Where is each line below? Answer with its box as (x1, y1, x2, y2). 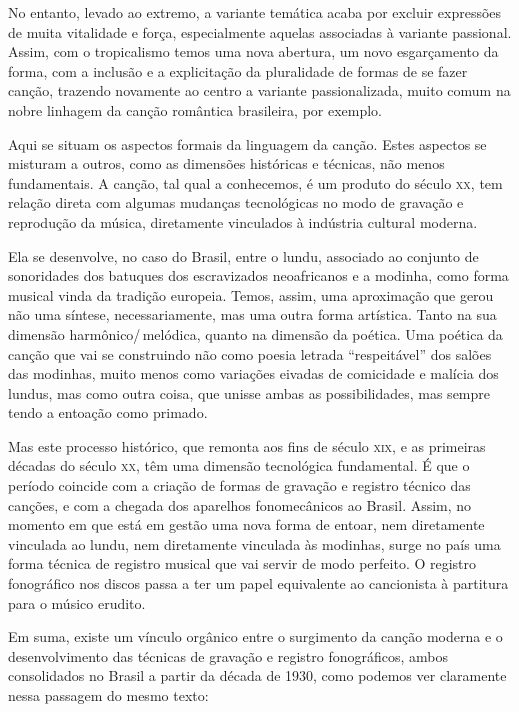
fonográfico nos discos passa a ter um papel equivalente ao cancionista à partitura (8, 573, 509, 594)
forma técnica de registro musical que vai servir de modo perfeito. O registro (8, 553, 477, 574)
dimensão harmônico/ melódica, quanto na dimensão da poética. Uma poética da (8, 323, 503, 344)
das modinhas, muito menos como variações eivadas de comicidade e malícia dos (8, 363, 499, 384)
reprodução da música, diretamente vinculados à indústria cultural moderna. (8, 211, 478, 232)
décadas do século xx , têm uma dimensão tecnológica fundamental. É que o (8, 455, 470, 476)
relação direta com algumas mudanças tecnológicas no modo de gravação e (8, 192, 464, 213)
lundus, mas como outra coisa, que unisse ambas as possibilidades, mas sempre (8, 382, 491, 403)
